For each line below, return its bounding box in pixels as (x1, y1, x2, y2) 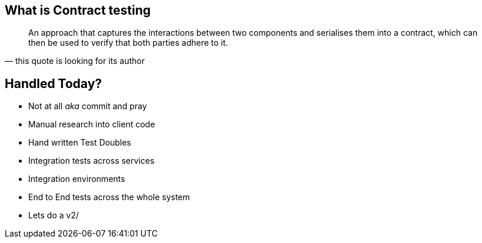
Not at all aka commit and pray (28, 101, 147, 112)
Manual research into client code (28, 119, 155, 130)
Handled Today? (5, 76, 102, 91)
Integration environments (28, 174, 125, 184)
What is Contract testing (5, 3, 151, 18)
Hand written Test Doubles (28, 137, 131, 148)
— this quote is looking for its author (5, 56, 145, 66)
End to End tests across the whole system (28, 192, 190, 203)
